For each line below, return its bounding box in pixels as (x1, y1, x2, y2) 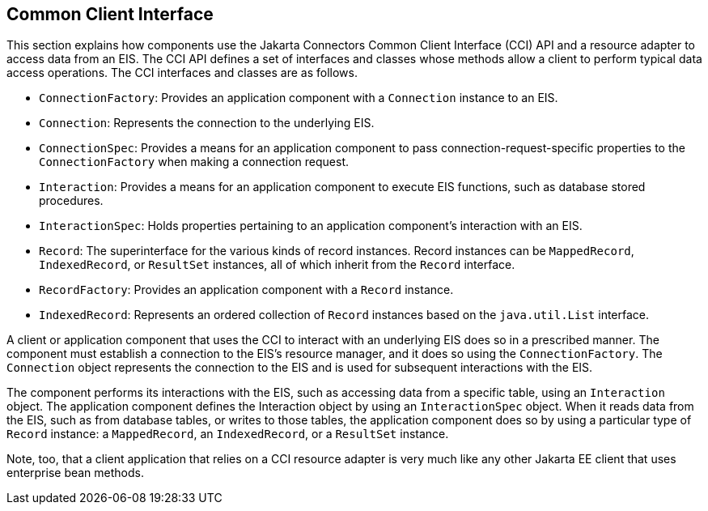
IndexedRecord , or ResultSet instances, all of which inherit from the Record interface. (39, 258, 515, 272)
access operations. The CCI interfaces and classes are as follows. (6, 66, 358, 80)
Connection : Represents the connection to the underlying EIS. (39, 116, 375, 130)
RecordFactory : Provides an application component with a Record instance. (39, 283, 454, 297)
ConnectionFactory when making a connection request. (39, 155, 350, 169)
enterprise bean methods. (6, 466, 145, 480)
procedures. (39, 194, 104, 208)
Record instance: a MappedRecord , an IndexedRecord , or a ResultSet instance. (6, 427, 449, 441)
